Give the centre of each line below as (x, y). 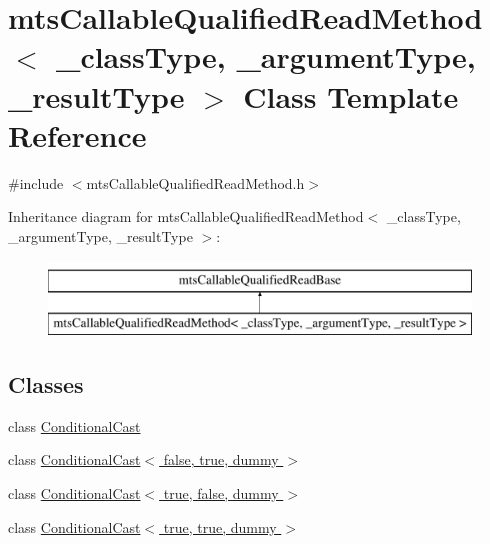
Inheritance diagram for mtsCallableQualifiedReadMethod (186, 216)
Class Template (351, 95)
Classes (46, 384)
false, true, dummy (221, 459)
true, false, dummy (221, 493)
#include (36, 182)
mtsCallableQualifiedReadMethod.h (195, 182)
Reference (77, 134)
